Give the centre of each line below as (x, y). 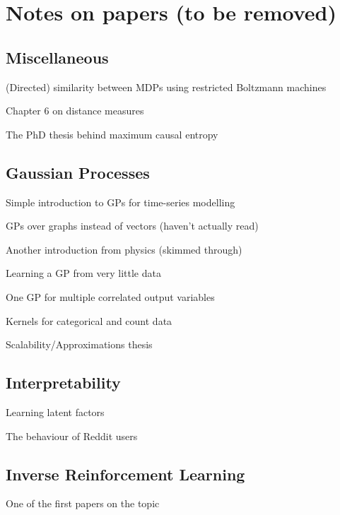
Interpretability (63, 383)
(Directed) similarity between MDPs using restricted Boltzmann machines (166, 87)
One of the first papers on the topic (83, 503)
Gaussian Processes (78, 172)
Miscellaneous (57, 57)
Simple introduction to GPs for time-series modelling (121, 202)
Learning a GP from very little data (83, 273)
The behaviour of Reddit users (72, 436)
